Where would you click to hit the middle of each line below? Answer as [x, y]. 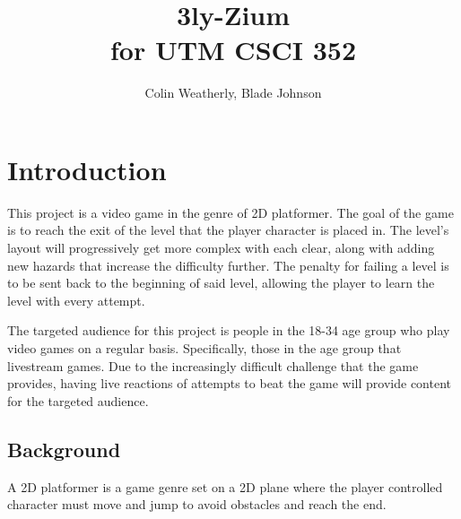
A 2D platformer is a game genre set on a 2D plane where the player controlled [225, 486]
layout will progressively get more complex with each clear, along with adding [221, 248]
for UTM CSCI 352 [233, 50]
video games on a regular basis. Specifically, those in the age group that [204, 348]
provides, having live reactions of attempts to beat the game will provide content [229, 383]
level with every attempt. [76, 300]
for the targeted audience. [78, 400]
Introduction [87, 169]
